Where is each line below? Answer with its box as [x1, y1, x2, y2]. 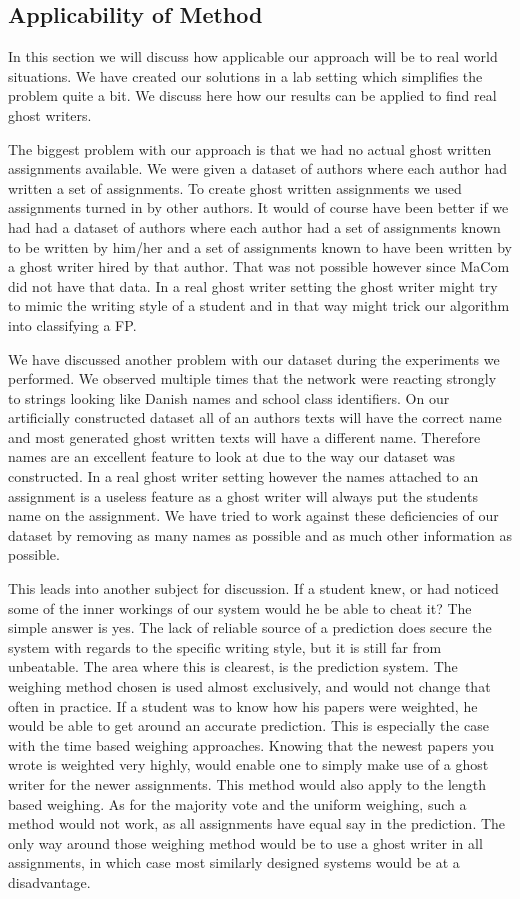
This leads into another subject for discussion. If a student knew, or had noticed [8, 578, 499, 599]
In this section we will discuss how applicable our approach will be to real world [8, 46, 498, 67]
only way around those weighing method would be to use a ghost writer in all [8, 832, 483, 853]
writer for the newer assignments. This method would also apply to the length [8, 773, 487, 794]
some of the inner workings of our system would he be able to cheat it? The [8, 597, 472, 618]
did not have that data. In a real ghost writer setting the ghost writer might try [8, 275, 498, 296]
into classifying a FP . [8, 314, 137, 335]
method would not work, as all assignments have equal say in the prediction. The [8, 813, 506, 834]
